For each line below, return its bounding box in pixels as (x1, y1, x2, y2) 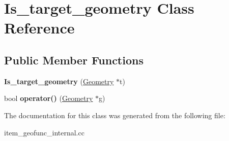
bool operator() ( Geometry (4, 93, 93, 103)
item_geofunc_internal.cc (4, 127, 84, 137)
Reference (4, 17, 75, 38)
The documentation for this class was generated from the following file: (4, 110, 225, 120)
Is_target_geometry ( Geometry (4, 76, 114, 86)
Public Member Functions (4, 52, 144, 67)
